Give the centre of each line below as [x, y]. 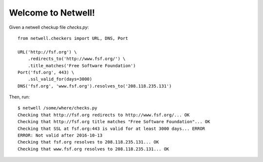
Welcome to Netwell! [52, 13]
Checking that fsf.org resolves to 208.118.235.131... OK [88, 142]
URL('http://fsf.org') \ [47, 52]
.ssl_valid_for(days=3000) [60, 79]
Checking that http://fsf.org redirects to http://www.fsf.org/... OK [104, 115]
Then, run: [19, 97]
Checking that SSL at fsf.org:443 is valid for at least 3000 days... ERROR [112, 128]
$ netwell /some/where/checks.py [57, 108]
